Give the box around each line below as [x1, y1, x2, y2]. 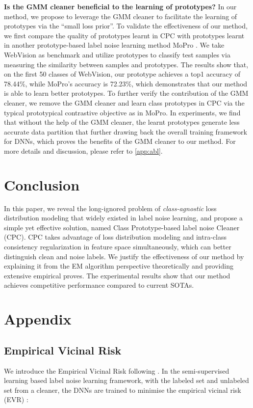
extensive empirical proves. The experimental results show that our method [4, 270, 230, 280]
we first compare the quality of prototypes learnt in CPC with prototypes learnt [4, 30, 245, 40]
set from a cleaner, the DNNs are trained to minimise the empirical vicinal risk [4, 384, 241, 395]
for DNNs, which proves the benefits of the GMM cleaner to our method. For [4, 136, 236, 146]
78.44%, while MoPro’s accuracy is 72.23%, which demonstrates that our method [4, 78, 248, 88]
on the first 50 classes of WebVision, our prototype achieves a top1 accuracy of [4, 69, 241, 79]
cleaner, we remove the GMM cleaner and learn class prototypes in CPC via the [4, 97, 245, 108]
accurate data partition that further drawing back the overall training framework [4, 126, 247, 136]
